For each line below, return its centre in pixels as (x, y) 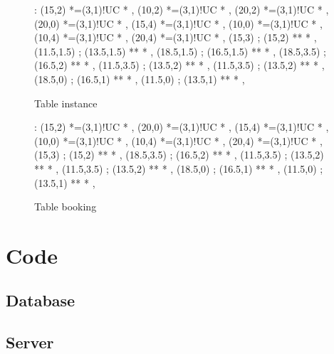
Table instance (66, 103)
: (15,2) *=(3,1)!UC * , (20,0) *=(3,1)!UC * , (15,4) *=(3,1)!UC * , (182, 127)
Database (41, 300)
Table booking (66, 206)
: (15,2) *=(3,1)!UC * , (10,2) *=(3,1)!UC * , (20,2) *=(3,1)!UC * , (182, 9)
